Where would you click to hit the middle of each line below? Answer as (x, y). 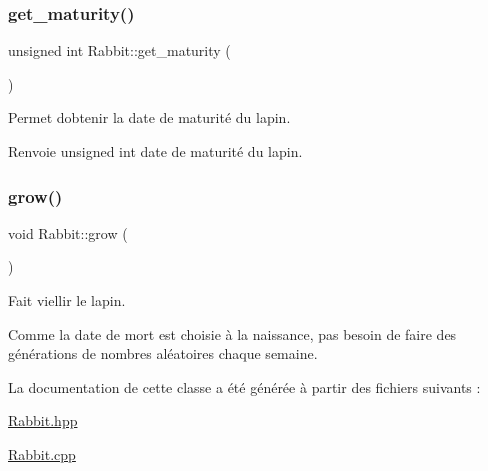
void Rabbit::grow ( (68, 232)
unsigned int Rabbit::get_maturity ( (119, 50)
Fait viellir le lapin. (67, 300)
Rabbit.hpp (43, 420)
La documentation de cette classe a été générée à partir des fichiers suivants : (244, 386)
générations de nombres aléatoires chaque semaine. (163, 353)
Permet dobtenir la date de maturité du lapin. (149, 117)
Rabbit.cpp (42, 453)
